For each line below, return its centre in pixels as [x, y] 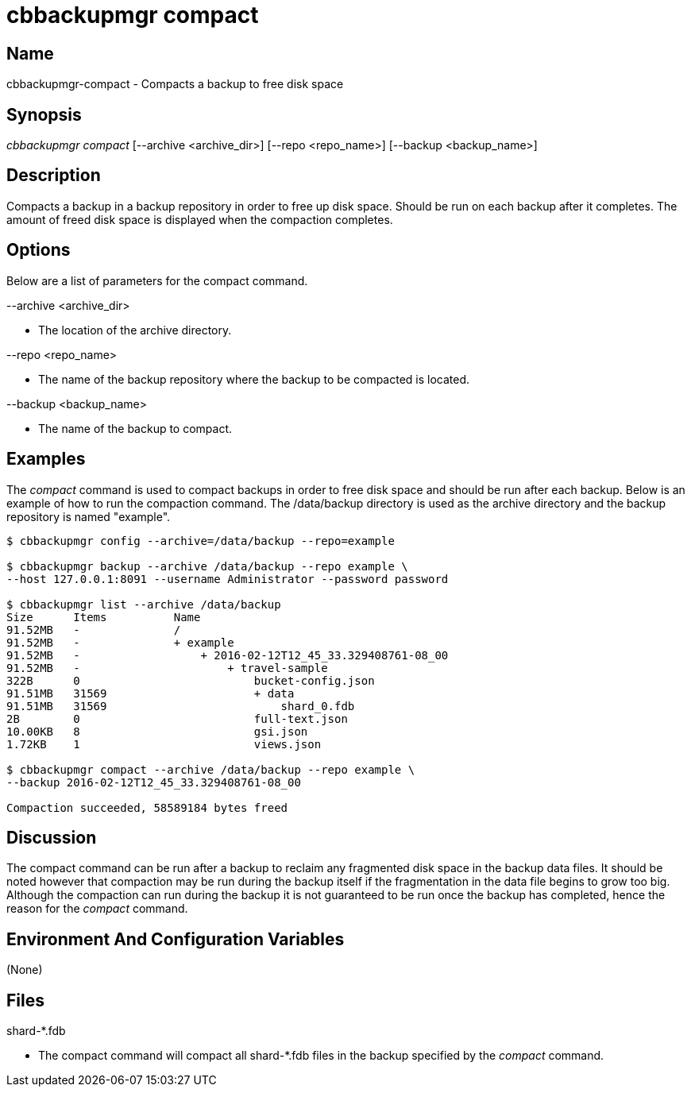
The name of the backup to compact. [135, 428]
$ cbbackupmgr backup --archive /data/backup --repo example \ [207, 566]
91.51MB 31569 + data [151, 693]
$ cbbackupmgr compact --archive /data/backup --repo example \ [211, 769]
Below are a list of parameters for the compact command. [157, 280]
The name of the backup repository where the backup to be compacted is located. [254, 379]
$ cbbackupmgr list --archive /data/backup [144, 604]
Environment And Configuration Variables [176, 939]
